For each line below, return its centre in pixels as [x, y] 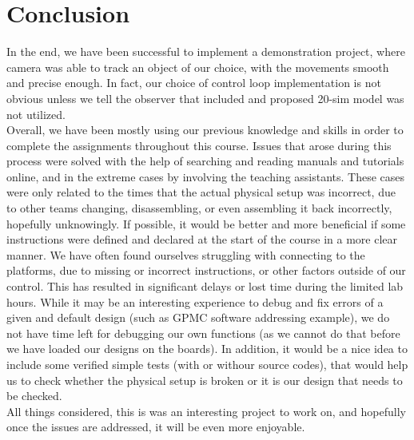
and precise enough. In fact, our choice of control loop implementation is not [194, 83]
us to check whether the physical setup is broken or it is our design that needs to [205, 380]
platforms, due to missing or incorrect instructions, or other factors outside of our [206, 270]
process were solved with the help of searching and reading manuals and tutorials [205, 161]
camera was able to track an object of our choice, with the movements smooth [198, 67]
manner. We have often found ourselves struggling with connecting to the [186, 254]
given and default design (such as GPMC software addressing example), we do [198, 317]
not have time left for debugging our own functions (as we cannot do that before [203, 333]
